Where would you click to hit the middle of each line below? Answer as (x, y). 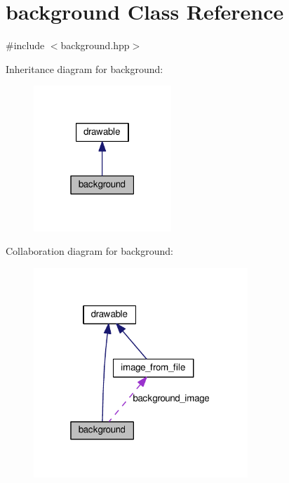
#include (25, 45)
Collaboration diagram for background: (89, 251)
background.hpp (95, 45)
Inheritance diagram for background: (85, 68)
